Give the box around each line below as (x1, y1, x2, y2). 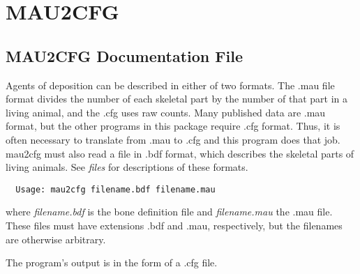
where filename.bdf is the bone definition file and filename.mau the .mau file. (6, 204, 333, 219)
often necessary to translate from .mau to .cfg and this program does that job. (6, 132, 340, 146)
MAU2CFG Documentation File (6, 45, 243, 66)
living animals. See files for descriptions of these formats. (6, 160, 248, 174)
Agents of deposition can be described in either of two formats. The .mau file (6, 77, 335, 92)
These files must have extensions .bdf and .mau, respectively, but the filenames (6, 218, 343, 232)
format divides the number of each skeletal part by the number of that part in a (6, 91, 347, 106)
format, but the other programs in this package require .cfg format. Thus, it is (6, 119, 340, 133)
